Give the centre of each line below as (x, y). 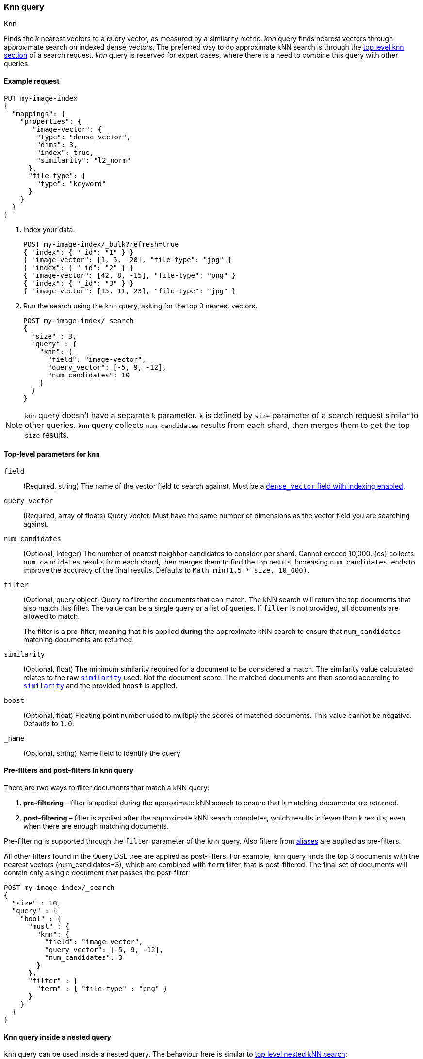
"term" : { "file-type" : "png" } (102, 989)
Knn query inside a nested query (58, 1037)
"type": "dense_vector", (84, 137)
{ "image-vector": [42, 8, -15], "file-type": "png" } (130, 275)
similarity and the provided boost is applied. (100, 685)
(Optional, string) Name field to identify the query (102, 753)
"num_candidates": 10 (89, 375)
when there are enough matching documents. (96, 826)
